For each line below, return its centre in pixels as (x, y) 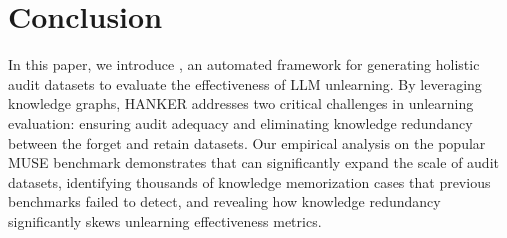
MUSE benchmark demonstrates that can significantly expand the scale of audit (253, 162)
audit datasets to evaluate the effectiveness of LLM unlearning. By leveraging (245, 83)
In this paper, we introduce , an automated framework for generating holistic (244, 64)
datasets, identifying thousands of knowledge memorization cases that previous (249, 181)
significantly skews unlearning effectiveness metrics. (165, 220)
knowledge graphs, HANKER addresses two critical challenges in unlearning (241, 103)
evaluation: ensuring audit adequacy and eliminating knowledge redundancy (240, 122)
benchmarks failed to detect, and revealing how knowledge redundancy (224, 201)
